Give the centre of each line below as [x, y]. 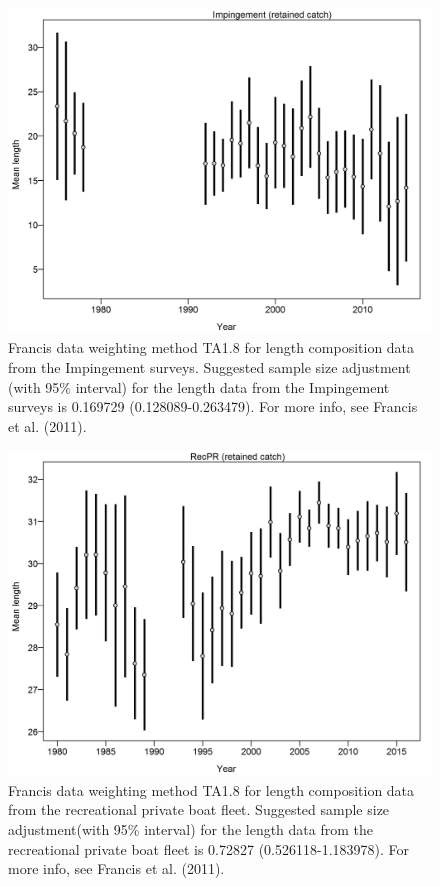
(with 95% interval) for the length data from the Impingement [199, 386]
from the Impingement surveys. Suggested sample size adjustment [209, 367]
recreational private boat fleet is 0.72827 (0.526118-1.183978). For [208, 848]
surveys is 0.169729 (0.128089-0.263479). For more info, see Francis [213, 406]
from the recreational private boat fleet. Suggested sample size [199, 809]
